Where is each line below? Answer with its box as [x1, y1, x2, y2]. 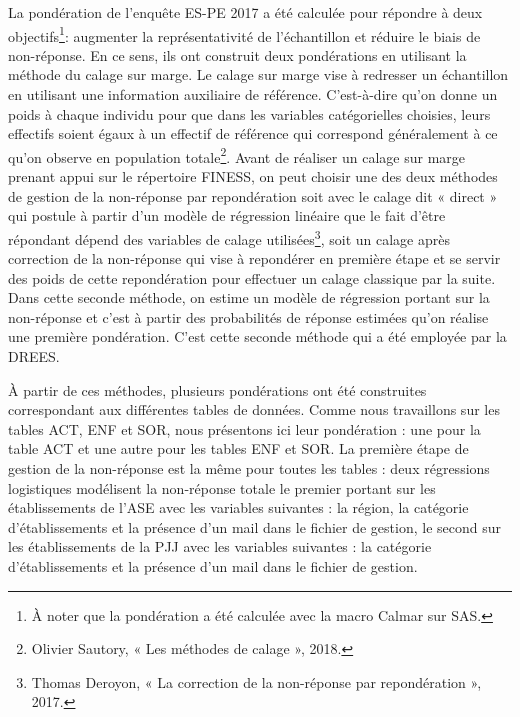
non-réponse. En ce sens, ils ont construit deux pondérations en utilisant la [8, 44, 467, 65]
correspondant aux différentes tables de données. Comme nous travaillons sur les [8, 399, 500, 420]
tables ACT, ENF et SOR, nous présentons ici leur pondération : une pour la [8, 418, 481, 439]
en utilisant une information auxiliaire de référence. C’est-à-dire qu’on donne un [8, 84, 498, 105]
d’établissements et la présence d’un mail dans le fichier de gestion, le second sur [8, 516, 502, 537]
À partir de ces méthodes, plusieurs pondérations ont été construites [8, 379, 427, 400]
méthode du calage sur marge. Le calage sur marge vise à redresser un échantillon [8, 64, 509, 85]
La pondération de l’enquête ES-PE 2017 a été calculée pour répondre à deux [8, 2, 483, 22]
